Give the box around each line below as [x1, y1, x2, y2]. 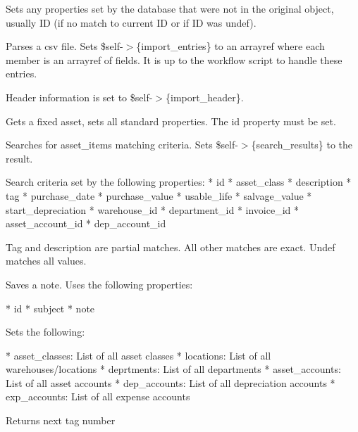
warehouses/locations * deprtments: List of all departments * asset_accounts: [6, 362, 341, 376]
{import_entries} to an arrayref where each [136, 39, 325, 53]
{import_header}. [166, 89, 244, 104]
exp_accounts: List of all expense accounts [6, 389, 190, 404]
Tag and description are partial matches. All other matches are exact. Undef [6, 239, 335, 254]
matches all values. [6, 253, 87, 268]
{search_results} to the [251, 137, 353, 152]
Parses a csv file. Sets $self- [6, 39, 123, 53]
